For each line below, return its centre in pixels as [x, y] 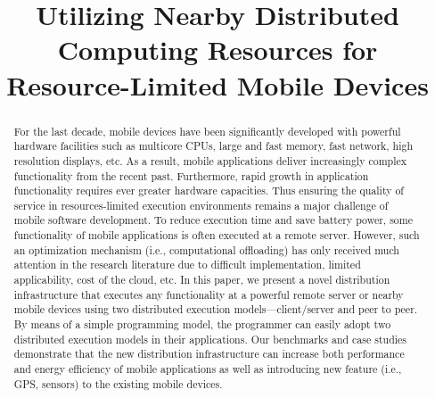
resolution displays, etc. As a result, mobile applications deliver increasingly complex [210, 160]
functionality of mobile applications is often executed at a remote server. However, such [217, 235]
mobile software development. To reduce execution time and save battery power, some [213, 220]
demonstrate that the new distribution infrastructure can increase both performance [209, 354]
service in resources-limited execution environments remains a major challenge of [201, 205]
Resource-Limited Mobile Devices [217, 84]
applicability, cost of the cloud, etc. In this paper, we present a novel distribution [202, 280]
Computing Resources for [217, 50]
